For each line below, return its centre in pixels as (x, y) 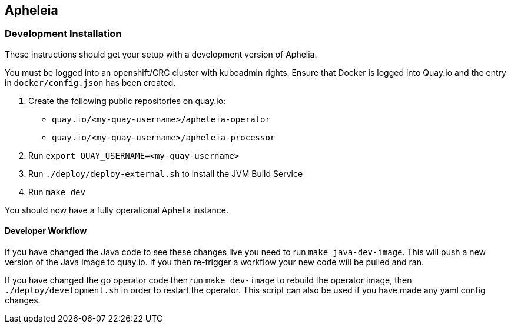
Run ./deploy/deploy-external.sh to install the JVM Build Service (166, 173)
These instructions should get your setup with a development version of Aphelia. (161, 54)
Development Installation (63, 34)
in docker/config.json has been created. (90, 82)
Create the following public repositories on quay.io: (127, 101)
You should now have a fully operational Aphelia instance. (117, 210)
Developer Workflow (46, 231)
